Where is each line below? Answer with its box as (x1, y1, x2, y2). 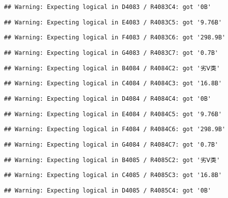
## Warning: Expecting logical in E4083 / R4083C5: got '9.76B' (4, 18, 222, 26)
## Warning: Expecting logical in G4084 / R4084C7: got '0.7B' (4, 141, 219, 148)
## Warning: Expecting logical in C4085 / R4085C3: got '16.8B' (4, 172, 222, 179)
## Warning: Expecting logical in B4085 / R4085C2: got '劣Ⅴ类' (4, 156, 220, 164)
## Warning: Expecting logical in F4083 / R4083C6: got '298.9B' (4, 34, 226, 41)
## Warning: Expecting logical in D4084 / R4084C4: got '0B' (4, 95, 212, 102)
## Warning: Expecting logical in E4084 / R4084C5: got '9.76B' (4, 110, 222, 118)
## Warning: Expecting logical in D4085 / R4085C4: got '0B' (4, 187, 212, 194)
